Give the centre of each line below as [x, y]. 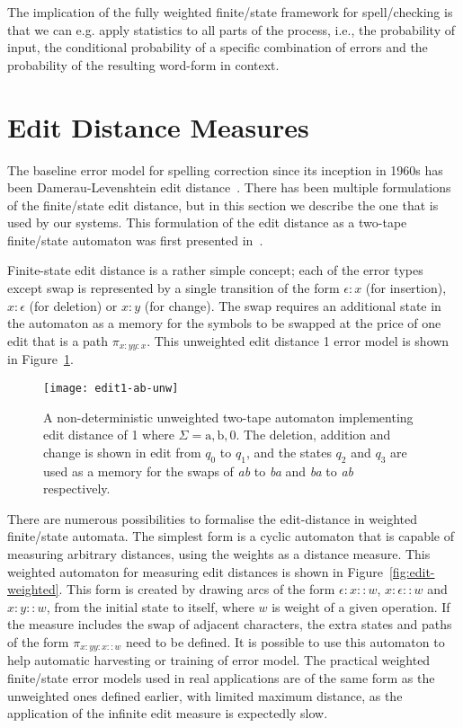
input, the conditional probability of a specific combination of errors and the [218, 47]
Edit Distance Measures [158, 126]
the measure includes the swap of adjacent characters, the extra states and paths [230, 624]
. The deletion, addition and [313, 435]
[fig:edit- [412, 571]
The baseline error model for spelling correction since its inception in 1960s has [225, 169]
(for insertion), [406, 288]
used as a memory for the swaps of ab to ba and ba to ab [199, 471]
